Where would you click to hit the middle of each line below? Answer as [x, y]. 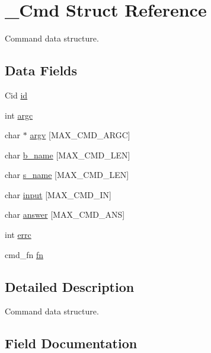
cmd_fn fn [24, 254]
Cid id [16, 95]
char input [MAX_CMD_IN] [58, 194]
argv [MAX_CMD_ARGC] [80, 135]
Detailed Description [70, 286]
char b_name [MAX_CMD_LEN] [68, 155]
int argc [19, 115]
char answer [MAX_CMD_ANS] [65, 214]
